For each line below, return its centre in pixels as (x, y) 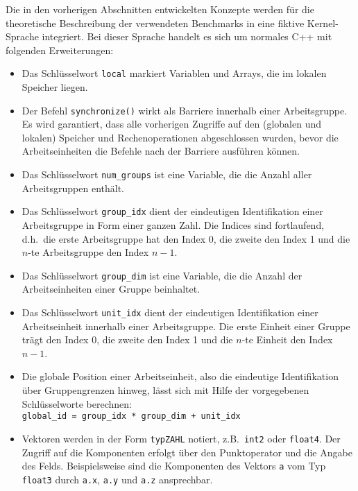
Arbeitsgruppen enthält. (73, 188)
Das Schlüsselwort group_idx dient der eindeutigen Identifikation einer (172, 211)
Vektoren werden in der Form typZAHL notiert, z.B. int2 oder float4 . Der (181, 438)
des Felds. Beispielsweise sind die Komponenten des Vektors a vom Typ (174, 466)
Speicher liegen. (55, 87)
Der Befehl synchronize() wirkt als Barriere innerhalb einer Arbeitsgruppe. (185, 110)
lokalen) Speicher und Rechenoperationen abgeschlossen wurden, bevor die (180, 137)
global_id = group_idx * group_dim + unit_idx (131, 416)
